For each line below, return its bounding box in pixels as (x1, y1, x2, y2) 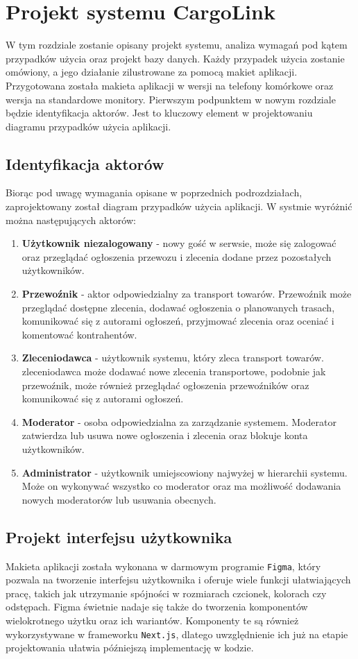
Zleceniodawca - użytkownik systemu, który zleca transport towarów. (22, 350, 324, 365)
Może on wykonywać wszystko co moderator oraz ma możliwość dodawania (22, 479, 341, 493)
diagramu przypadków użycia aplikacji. (6, 119, 171, 133)
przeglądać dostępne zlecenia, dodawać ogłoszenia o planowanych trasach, (22, 300, 335, 314)
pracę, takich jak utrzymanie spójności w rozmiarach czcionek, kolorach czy (6, 585, 327, 600)
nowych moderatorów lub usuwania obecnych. (22, 492, 216, 506)
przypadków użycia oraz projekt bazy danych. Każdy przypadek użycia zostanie (6, 51, 345, 65)
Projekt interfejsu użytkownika (6, 526, 232, 547)
